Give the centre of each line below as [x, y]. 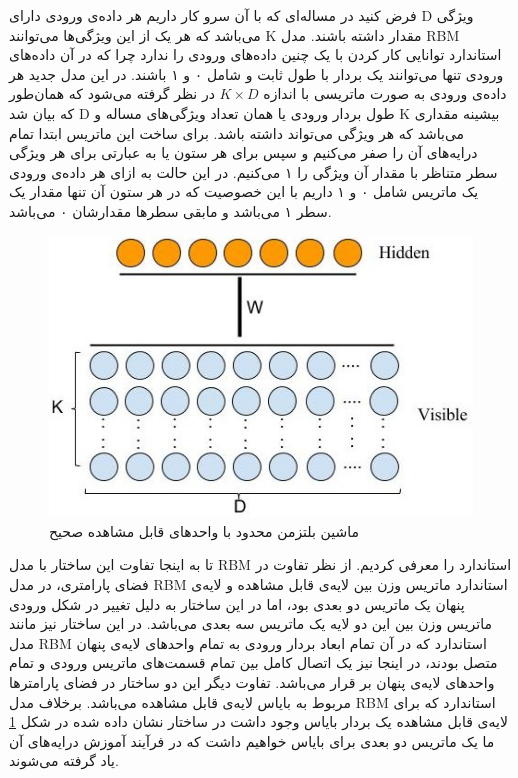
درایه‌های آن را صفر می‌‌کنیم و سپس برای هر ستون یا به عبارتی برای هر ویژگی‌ [243, 152]
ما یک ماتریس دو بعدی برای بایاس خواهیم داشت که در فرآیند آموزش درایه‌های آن [252, 740]
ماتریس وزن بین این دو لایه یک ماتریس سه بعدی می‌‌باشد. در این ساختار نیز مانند [250, 623]
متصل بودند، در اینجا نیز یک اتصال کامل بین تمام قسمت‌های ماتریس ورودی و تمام [253, 662]
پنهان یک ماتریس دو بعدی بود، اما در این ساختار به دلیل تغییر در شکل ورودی [237, 603]
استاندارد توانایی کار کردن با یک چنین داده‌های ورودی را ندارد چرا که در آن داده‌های [255, 54]
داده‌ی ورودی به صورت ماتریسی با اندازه [385, 93]
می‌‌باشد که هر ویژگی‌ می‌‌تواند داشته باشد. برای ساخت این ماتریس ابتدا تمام [237, 132]
